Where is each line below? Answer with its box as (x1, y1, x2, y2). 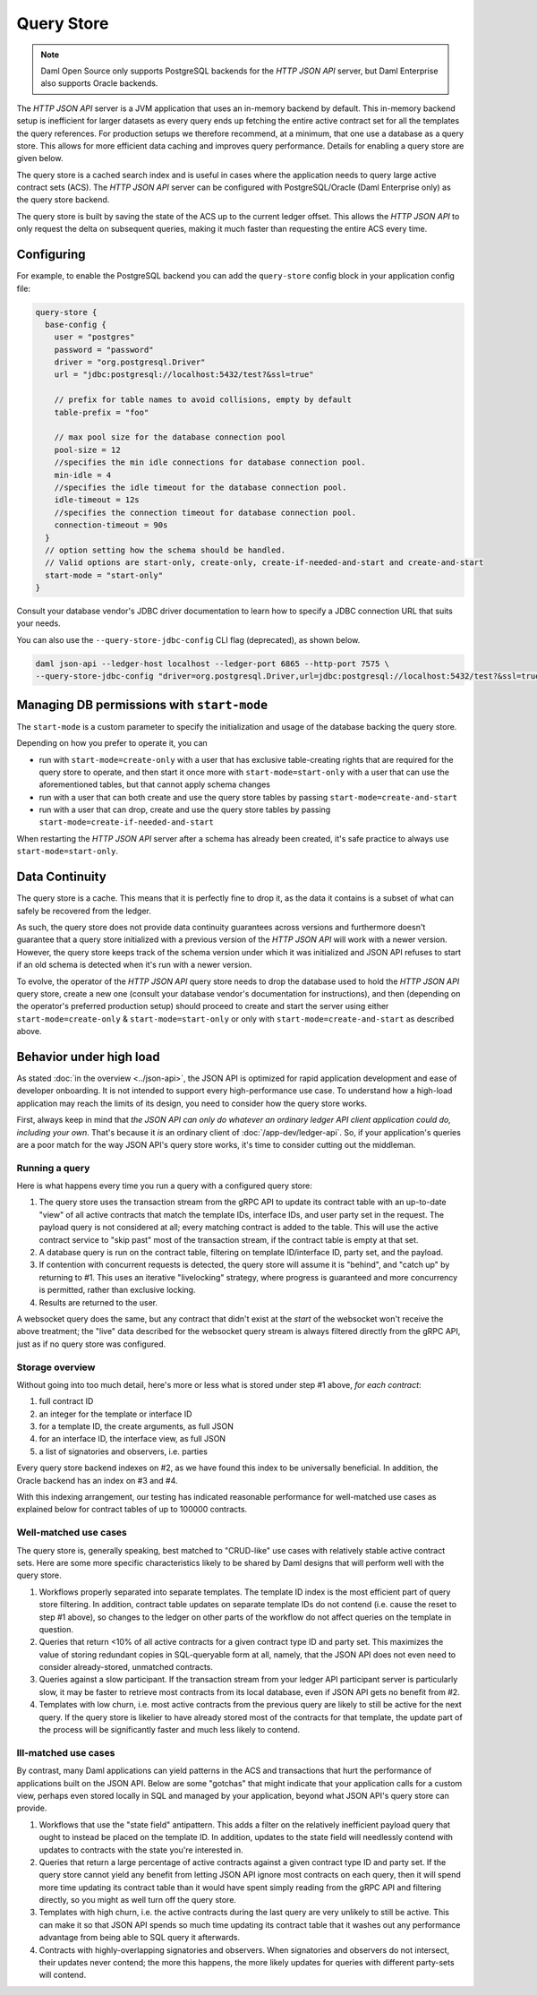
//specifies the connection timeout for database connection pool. (54, 507, 357, 518)
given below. (16, 153, 64, 164)
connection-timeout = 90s (54, 520, 168, 530)
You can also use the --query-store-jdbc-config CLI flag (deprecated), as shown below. (16, 634, 361, 645)
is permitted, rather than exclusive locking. (38, 1285, 196, 1296)
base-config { (45, 319, 107, 330)
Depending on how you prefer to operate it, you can (16, 738, 208, 749)
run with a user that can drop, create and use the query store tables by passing (38, 804, 331, 815)
